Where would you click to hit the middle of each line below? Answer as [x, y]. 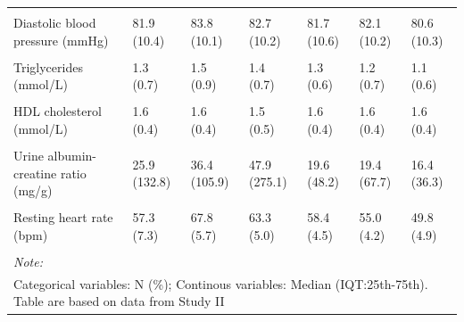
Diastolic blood [55, 22]
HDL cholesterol [58, 111]
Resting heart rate [63, 217]
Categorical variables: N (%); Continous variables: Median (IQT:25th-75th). [221, 283]
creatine [35, 173]
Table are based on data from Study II [119, 301]
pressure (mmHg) [61, 40]
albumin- [72, 156]
